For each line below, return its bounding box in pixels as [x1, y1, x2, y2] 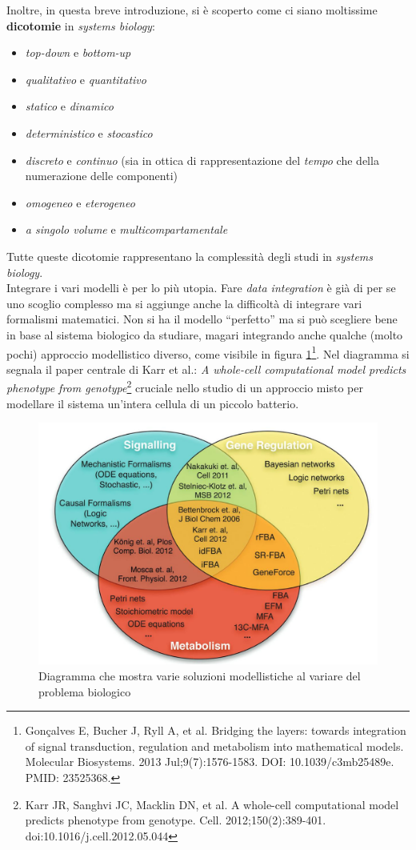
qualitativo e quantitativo [25, 70, 146, 87]
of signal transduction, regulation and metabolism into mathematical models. [25, 737, 404, 754]
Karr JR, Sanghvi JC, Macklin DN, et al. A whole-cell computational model [25, 796, 399, 812]
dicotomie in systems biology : [6, 17, 155, 34]
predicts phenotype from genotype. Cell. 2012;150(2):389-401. [25, 812, 326, 828]
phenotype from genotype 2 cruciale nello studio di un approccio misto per [6, 377, 363, 395]
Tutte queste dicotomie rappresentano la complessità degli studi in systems [6, 247, 374, 264]
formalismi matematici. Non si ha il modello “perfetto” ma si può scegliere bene [6, 311, 398, 327]
